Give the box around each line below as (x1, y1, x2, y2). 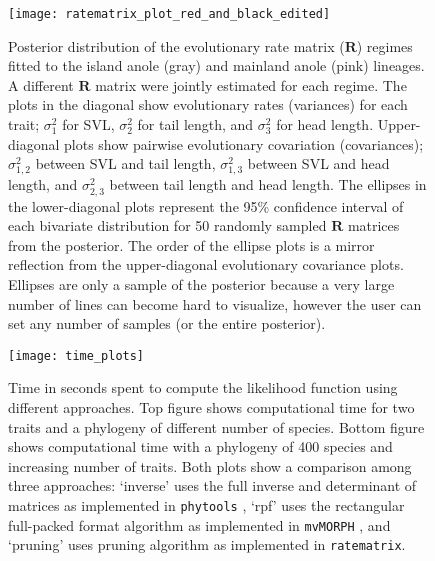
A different (8, 74, 74, 95)
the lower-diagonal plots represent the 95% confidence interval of (8, 195, 404, 216)
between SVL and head (247, 153, 390, 174)
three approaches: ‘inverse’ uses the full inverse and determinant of (8, 475, 417, 496)
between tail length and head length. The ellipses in (109, 174, 427, 195)
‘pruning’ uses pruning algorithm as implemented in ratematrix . (8, 534, 406, 555)
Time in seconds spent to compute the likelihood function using (8, 377, 398, 398)
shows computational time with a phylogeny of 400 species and (8, 436, 393, 457)
